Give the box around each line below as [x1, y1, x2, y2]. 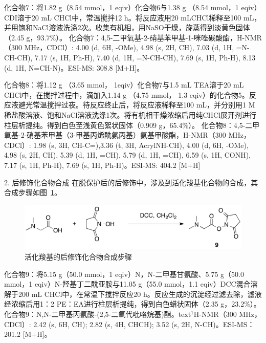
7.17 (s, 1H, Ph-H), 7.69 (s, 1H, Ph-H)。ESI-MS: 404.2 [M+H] [4, 159, 201, 170]
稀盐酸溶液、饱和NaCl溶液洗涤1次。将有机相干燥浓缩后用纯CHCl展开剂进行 [4, 109, 257, 120]
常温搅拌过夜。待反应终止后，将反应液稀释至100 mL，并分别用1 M [32, 99, 255, 110]
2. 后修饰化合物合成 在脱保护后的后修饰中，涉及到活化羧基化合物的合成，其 [4, 177, 258, 187]
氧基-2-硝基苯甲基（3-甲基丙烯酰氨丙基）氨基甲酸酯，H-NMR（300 [4, 130, 226, 140]
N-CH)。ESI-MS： [194, 318, 255, 329]
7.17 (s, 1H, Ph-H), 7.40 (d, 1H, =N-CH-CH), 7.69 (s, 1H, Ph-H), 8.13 [34, 52, 256, 62]
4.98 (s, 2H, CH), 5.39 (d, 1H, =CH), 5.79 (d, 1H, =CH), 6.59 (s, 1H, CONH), [4, 149, 251, 160]
